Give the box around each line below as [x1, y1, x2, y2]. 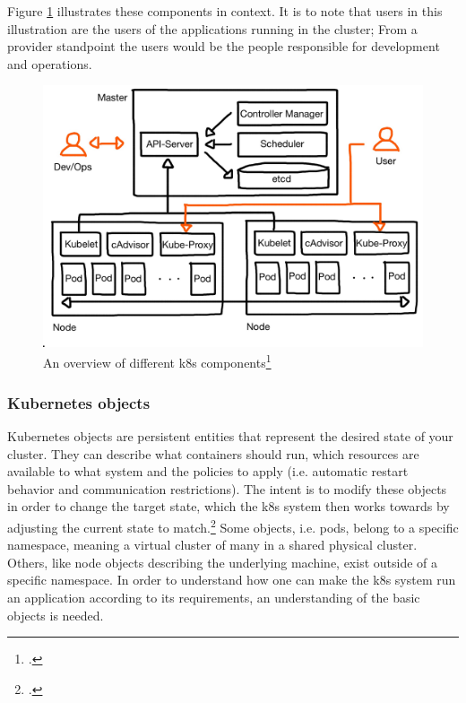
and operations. [7, 54, 92, 73]
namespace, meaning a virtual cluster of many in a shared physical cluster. [7, 535, 418, 554]
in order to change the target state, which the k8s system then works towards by [7, 497, 450, 516]
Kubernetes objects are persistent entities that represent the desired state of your [7, 426, 453, 445]
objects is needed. [7, 605, 104, 624]
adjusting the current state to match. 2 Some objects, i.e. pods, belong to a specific [7, 515, 459, 536]
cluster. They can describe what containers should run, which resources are [7, 444, 419, 463]
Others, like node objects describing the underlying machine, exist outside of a [7, 552, 438, 571]
